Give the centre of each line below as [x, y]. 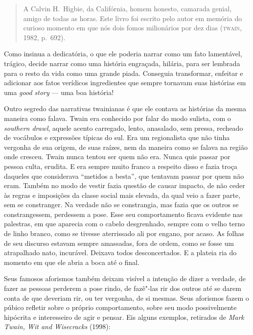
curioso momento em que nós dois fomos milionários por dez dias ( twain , [133, 28]
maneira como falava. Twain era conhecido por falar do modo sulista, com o [117, 118]
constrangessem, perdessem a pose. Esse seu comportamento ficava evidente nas [123, 214]
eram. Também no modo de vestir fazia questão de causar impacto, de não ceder [125, 185]
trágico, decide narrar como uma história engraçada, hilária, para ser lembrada [122, 63]
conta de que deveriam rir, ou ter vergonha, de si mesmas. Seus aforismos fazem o [126, 298]
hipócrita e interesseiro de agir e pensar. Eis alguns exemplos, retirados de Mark [124, 317]
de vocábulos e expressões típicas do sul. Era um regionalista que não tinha [117, 137]
